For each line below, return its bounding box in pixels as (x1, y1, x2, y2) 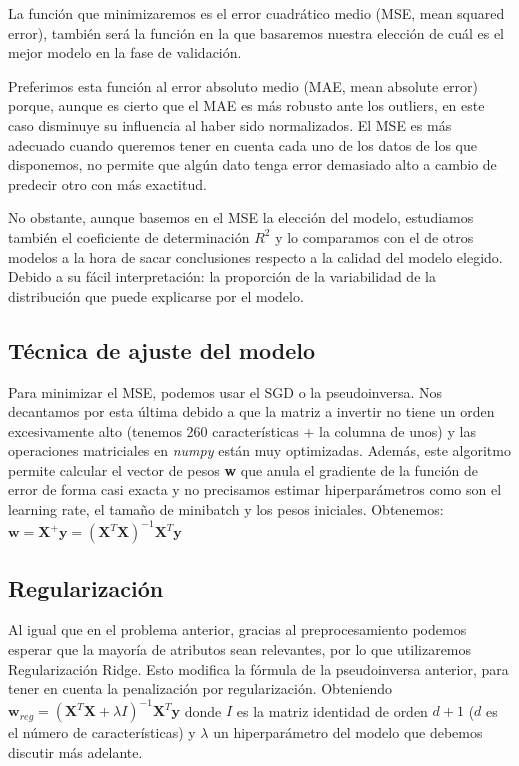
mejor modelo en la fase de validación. (8, 42, 242, 63)
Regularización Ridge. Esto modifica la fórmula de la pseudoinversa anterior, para (8, 658, 509, 679)
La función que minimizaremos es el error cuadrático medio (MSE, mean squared (8, 3, 505, 23)
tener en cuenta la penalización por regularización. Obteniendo (8, 678, 393, 699)
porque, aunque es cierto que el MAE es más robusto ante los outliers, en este (8, 95, 485, 116)
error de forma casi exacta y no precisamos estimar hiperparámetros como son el (8, 479, 502, 500)
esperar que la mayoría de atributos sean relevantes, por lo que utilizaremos (8, 638, 472, 659)
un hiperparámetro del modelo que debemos (213, 722, 483, 743)
